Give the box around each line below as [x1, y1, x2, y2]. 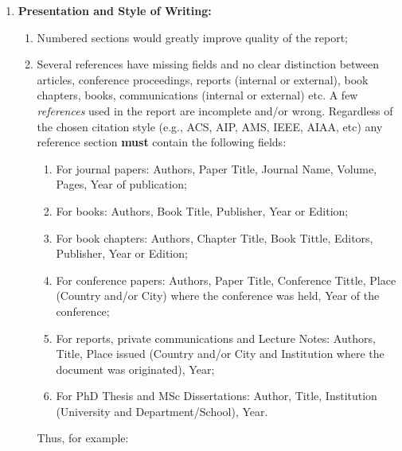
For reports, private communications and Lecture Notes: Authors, [56, 329, 376, 346]
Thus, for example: [37, 430, 129, 446]
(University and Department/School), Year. [56, 402, 268, 419]
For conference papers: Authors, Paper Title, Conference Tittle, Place [56, 271, 396, 288]
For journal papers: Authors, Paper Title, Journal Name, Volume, [56, 160, 377, 177]
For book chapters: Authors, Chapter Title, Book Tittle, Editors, [56, 229, 373, 246]
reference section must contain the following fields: [37, 134, 287, 150]
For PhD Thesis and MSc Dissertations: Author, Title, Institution [56, 387, 377, 404]
